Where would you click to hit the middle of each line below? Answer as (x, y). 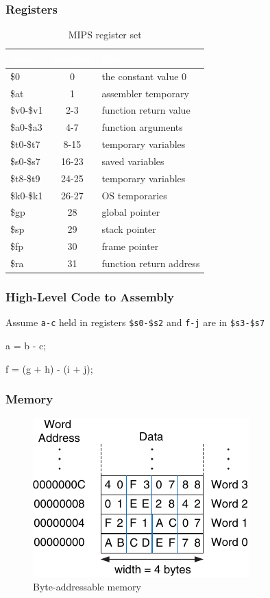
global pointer (131, 212)
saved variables (133, 161)
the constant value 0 (144, 76)
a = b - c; (26, 345)
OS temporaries (134, 195)
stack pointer (129, 229)
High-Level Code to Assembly (90, 296)
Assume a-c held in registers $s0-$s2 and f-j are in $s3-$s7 (135, 322)
